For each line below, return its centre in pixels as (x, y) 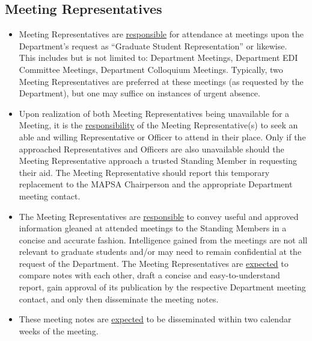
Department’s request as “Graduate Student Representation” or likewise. (153, 45)
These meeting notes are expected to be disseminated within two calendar (155, 319)
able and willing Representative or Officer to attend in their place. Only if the (162, 136)
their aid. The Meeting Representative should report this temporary (144, 172)
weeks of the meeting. (59, 330)
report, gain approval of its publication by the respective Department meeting (162, 287)
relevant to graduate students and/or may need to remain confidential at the (160, 252)
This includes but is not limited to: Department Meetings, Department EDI (158, 58)
